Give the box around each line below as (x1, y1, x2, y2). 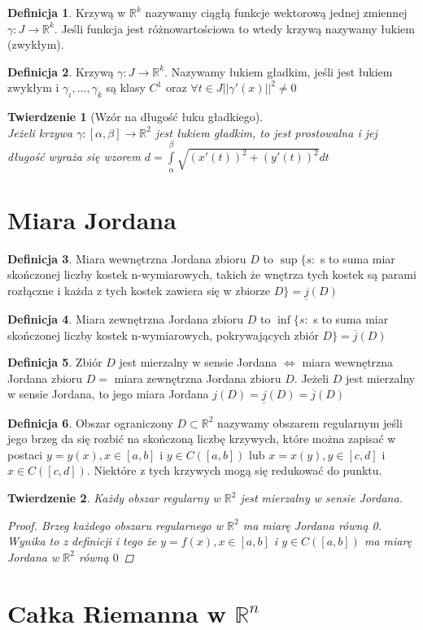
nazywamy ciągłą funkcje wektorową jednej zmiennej (145, 4, 408, 20)
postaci (7, 445, 43, 463)
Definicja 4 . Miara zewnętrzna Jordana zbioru (7, 311, 244, 328)
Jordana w (7, 548, 59, 565)
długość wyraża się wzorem (7, 148, 141, 165)
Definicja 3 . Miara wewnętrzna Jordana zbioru (7, 250, 246, 267)
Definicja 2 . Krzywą (7, 63, 114, 80)
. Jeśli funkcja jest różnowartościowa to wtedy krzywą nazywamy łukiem (54, 20, 415, 37)
